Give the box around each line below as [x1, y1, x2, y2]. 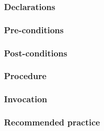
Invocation [4, 93, 47, 105]
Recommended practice [4, 116, 100, 128]
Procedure [4, 70, 46, 82]
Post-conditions [4, 46, 67, 59]
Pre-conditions [4, 23, 64, 36]
